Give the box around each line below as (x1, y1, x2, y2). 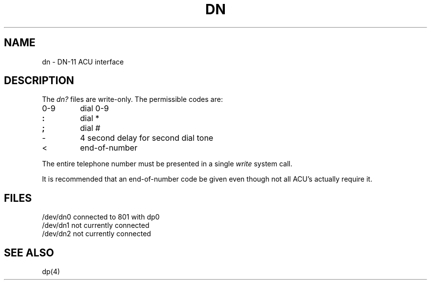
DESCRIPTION (4, 74, 74, 87)
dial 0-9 (80, 103, 109, 114)
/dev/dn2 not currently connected (42, 229, 151, 238)
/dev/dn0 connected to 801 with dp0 (42, 213, 160, 221)
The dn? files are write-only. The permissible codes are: (42, 95, 223, 104)
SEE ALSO (4, 246, 54, 259)
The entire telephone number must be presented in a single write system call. (42, 159, 293, 168)
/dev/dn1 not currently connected (42, 221, 150, 230)
